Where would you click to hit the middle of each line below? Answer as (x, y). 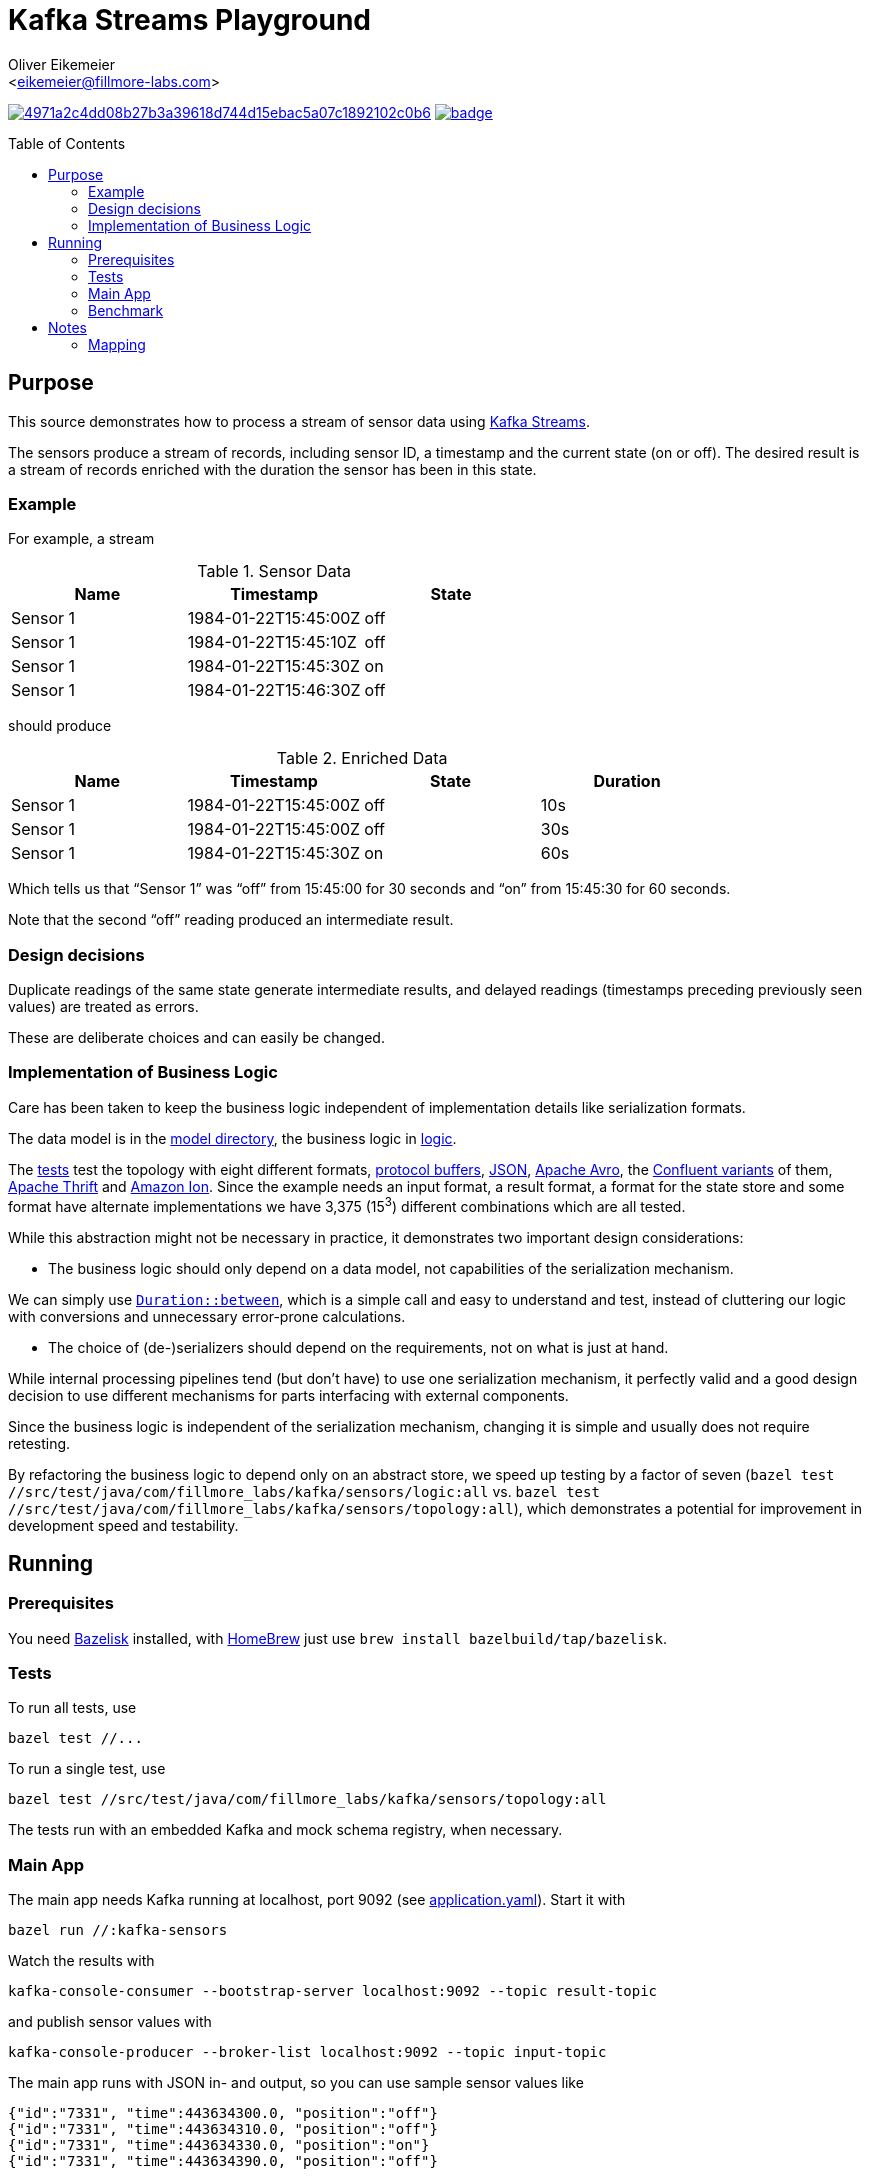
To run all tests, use (72, 1708)
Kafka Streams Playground (190, 20)
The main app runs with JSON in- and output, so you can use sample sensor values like (296, 2083)
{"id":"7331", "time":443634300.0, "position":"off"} (223, 2113)
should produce (60, 726)
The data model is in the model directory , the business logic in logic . (232, 1138)
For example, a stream (81, 539)
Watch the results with (81, 1961)
